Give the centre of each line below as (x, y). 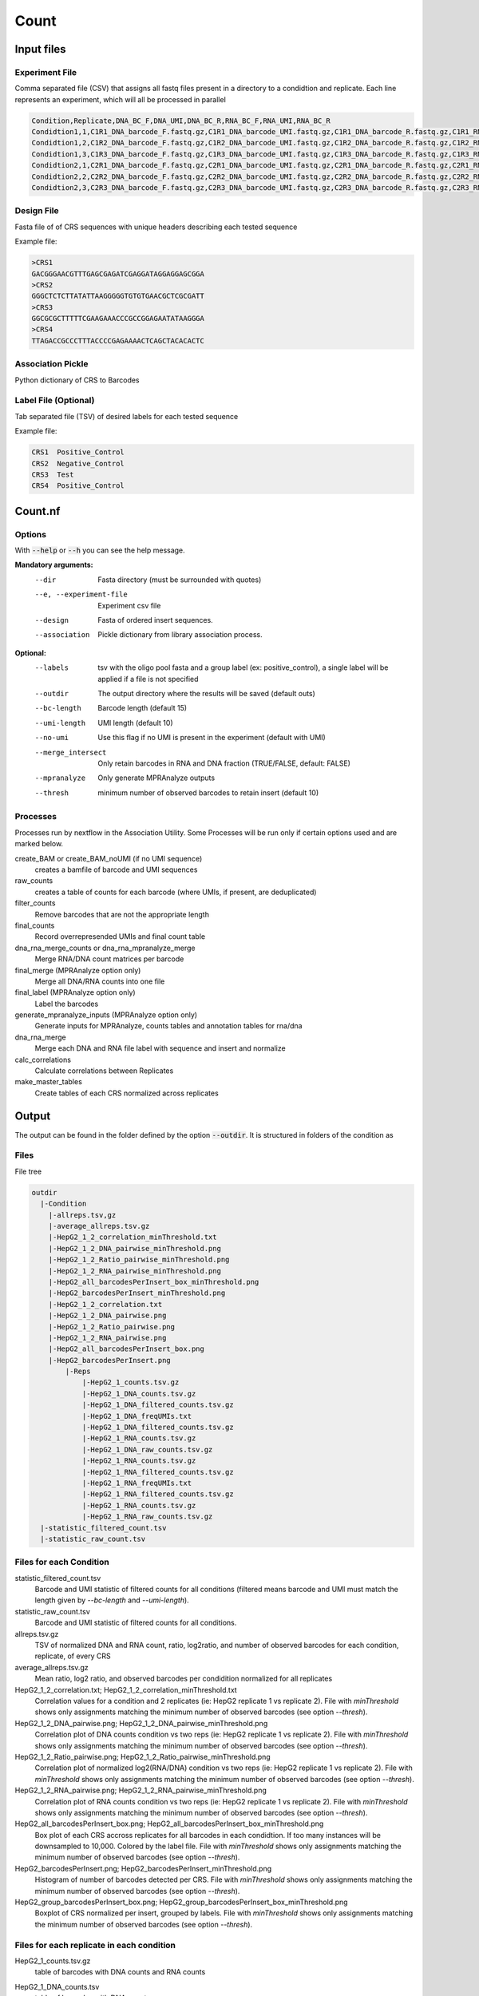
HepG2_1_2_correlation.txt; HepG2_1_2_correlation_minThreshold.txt (126, 1689)
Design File (37, 211)
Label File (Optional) (55, 401)
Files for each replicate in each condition (95, 1945)
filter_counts (35, 903)
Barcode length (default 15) (143, 708)
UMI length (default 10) (135, 723)
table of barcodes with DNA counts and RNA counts (120, 1972)
